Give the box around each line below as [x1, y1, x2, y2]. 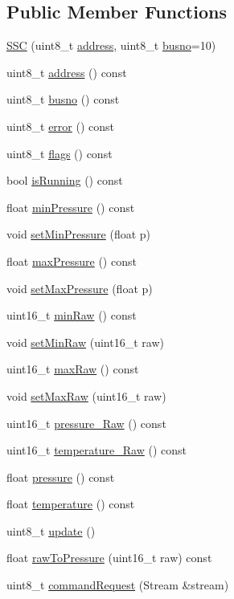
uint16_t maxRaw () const [6, 361, 139, 377]
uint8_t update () [6, 522, 96, 539]
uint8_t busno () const [6, 91, 120, 108]
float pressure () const [6, 468, 115, 485]
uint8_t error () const [6, 117, 114, 134]
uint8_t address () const [6, 63, 127, 80]
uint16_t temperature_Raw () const [6, 442, 187, 458]
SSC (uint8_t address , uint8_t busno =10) [6, 37, 216, 54]
